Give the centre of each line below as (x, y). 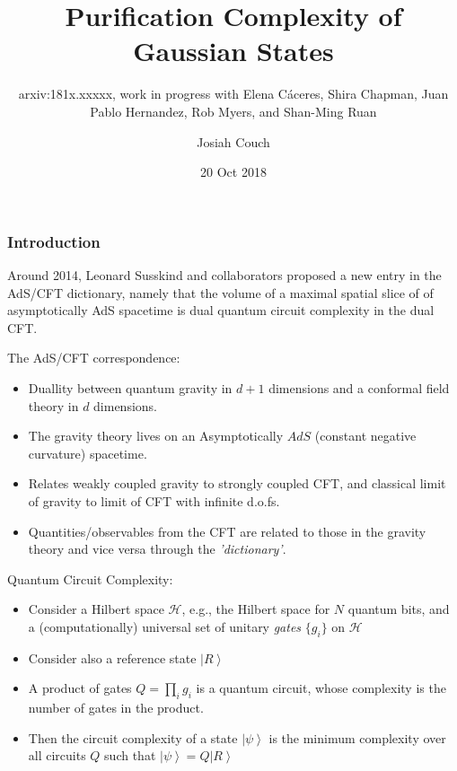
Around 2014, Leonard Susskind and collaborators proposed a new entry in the (224, 274)
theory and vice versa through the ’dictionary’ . (157, 549)
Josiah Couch (233, 141)
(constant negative (365, 436)
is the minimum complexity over (357, 737)
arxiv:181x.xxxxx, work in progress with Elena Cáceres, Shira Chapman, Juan (233, 94)
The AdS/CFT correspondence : (94, 358)
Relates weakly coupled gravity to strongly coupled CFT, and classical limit (237, 483)
